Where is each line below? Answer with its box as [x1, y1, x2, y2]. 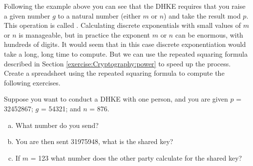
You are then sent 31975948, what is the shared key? [15, 136, 173, 146]
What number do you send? [15, 120, 99, 130]
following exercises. [4, 77, 61, 87]
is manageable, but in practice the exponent [19, 29, 150, 40]
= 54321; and [41, 103, 81, 113]
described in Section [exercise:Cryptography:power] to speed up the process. [4, 58, 231, 68]
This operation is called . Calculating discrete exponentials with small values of [4, 20, 241, 30]
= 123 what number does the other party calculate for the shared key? [30, 152, 242, 163]
